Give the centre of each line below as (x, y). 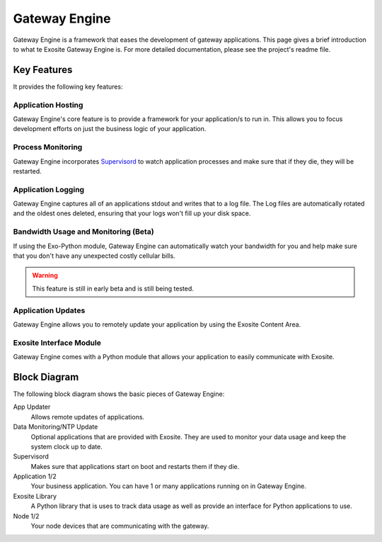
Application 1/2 (35, 476)
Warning (45, 276)
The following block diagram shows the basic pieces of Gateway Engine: (119, 394)
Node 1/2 (26, 516)
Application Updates (49, 310)
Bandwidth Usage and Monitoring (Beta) (84, 232)
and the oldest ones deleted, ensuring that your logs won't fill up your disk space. (132, 213)
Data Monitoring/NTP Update (56, 427)
